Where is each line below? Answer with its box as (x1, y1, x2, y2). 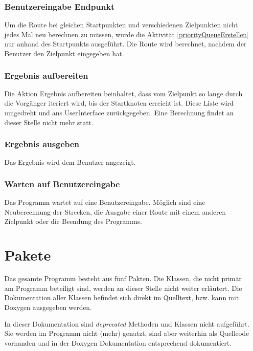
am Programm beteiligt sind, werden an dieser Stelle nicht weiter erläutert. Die (4, 283, 242, 293)
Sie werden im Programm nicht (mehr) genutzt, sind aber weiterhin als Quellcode (4, 328, 249, 338)
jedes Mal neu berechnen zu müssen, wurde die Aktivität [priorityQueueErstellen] (4, 29, 249, 39)
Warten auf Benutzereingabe (4, 177, 120, 190)
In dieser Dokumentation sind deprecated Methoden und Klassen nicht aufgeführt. (4, 318, 250, 329)
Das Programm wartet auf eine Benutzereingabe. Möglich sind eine (4, 197, 205, 207)
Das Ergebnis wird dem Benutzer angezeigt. (4, 157, 136, 167)
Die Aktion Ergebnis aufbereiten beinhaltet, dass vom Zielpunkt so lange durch (4, 88, 243, 98)
